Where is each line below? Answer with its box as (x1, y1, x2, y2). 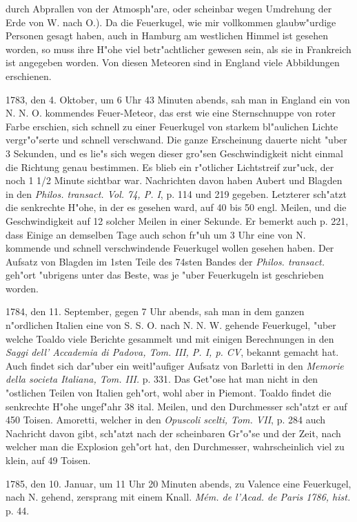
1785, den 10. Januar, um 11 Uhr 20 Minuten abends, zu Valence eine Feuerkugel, (6, 476, 351, 490)
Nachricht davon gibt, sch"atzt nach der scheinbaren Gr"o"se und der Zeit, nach (6, 425, 341, 440)
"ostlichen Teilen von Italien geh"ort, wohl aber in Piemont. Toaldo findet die (6, 385, 331, 400)
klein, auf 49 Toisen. (6, 453, 91, 467)
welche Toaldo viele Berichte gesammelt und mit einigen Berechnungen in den (6, 331, 334, 345)
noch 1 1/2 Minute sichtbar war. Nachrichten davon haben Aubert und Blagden (6, 173, 343, 188)
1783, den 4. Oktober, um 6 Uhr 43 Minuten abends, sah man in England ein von (6, 92, 350, 106)
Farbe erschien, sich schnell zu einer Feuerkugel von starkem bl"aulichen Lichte (6, 119, 338, 133)
